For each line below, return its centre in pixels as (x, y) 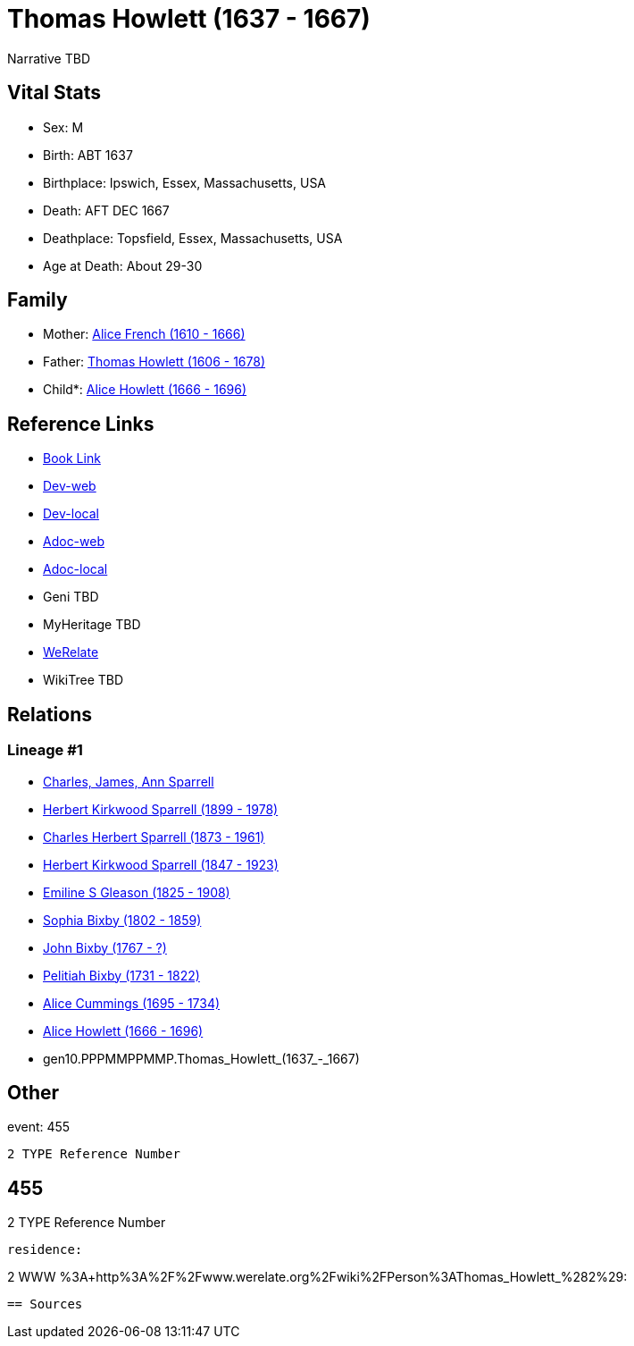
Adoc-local (75, 569)
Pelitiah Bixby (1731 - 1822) (121, 975)
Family (38, 300)
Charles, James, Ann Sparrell (129, 781)
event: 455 (39, 1127)
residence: (45, 1250)
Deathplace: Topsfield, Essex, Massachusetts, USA (193, 238)
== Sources (45, 1304)
